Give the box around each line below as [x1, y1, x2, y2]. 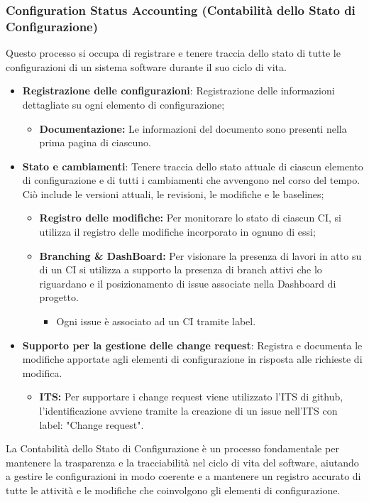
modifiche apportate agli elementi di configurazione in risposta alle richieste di [22, 351, 363, 366]
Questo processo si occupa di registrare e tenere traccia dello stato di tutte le [6, 45, 341, 60]
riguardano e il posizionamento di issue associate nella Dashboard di [39, 275, 336, 290]
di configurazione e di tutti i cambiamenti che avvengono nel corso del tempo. [22, 173, 360, 187]
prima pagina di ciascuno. [39, 135, 151, 150]
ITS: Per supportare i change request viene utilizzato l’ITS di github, [39, 389, 343, 404]
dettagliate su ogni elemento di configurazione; [22, 97, 225, 111]
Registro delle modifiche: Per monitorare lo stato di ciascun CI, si [39, 210, 341, 225]
